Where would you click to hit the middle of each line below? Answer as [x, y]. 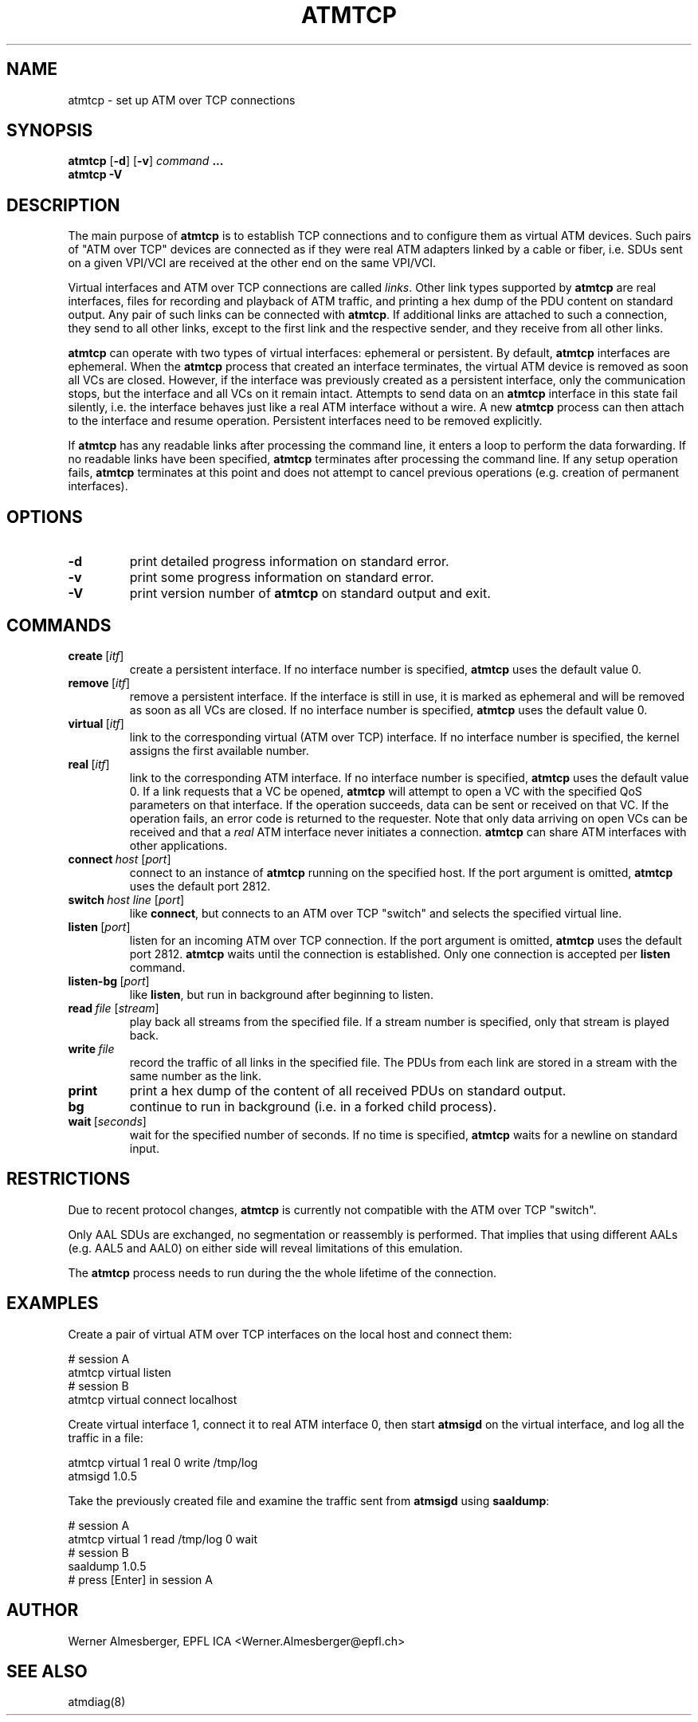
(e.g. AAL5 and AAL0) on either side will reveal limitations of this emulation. [265, 1248]
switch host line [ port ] [126, 899]
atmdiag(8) [97, 1702]
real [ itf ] [89, 764]
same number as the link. [196, 1075]
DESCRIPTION [63, 205]
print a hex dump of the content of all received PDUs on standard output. [348, 1090]
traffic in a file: [106, 1437]
